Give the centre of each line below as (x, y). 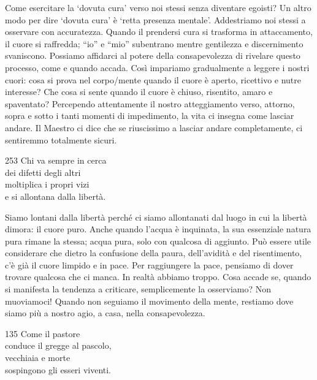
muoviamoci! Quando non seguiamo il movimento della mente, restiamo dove (149, 301)
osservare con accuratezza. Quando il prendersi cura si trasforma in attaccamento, (159, 32)
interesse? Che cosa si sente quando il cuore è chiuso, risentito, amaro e (139, 92)
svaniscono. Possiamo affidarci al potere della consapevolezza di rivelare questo (153, 55)
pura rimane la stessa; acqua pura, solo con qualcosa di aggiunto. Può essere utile (158, 241)
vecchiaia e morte (38, 358)
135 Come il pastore (43, 333)
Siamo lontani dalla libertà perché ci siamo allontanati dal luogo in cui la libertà (156, 217)
